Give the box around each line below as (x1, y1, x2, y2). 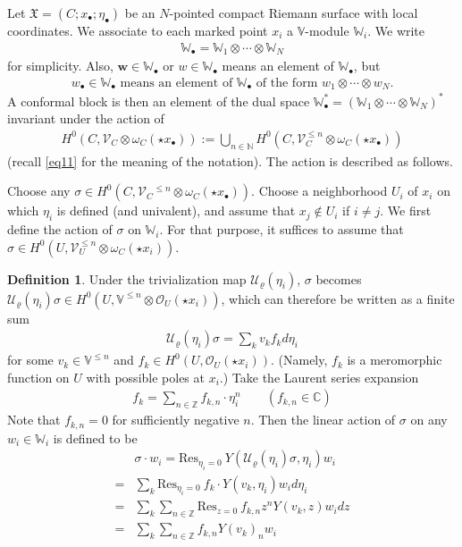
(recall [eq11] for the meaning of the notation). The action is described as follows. (7, 151, 453, 170)
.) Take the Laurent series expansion (219, 367, 419, 386)
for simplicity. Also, (7, 56, 113, 75)
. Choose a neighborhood (251, 181, 388, 200)
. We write (367, 21, 425, 39)
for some (7, 350, 54, 369)
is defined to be (53, 428, 138, 447)
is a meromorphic (347, 350, 442, 369)
